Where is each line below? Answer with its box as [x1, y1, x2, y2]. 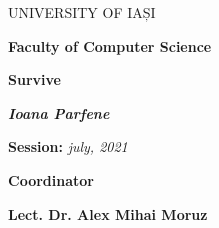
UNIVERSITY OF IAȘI [8, 2, 156, 22]
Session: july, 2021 [8, 136, 128, 157]
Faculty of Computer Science [8, 35, 212, 56]
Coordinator [8, 169, 94, 190]
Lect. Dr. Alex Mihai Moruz [8, 203, 208, 224]
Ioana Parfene [8, 102, 110, 123]
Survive [8, 69, 61, 90]
